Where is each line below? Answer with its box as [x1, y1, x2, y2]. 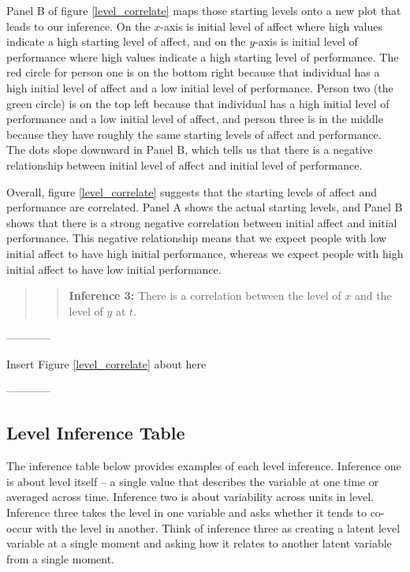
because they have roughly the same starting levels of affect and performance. [6, 125, 382, 142]
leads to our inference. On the [6, 17, 151, 34]
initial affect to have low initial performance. [6, 260, 222, 277]
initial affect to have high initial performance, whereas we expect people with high [6, 245, 404, 261]
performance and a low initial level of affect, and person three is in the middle [6, 110, 383, 127]
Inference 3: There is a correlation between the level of [69, 287, 341, 304]
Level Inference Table [6, 421, 185, 445]
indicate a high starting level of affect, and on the [6, 33, 246, 50]
